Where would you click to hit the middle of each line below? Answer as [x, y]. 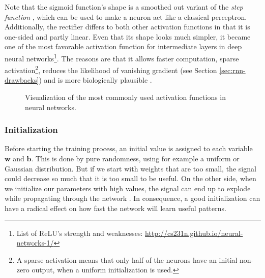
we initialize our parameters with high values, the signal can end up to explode [128, 188]
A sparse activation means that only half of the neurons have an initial [127, 259]
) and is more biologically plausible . [95, 80]
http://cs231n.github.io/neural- [194, 233]
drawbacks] [22, 80]
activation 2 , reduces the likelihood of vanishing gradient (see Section [111, 69]
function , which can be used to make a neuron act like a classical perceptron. [126, 16]
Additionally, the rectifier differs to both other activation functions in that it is [127, 27]
